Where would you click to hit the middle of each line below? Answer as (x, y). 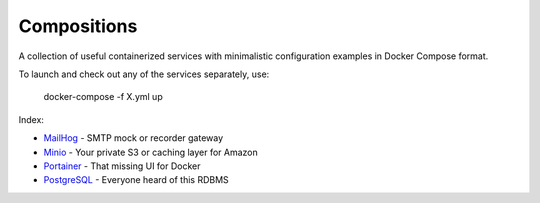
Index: (31, 119)
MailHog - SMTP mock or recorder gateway (133, 138)
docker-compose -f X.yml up (103, 97)
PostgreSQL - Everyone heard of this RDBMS (136, 180)
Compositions (78, 26)
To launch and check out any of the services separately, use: (144, 74)
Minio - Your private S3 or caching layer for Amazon (151, 152)
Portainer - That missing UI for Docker (122, 166)
